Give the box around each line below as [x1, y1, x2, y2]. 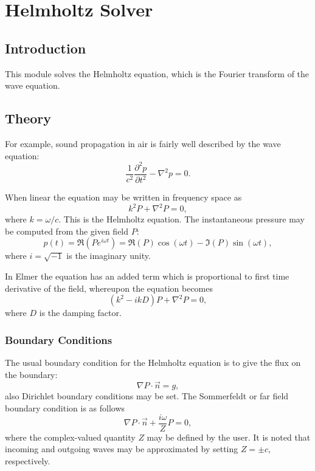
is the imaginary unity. [66, 249, 151, 262]
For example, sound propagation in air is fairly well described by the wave [5, 137, 281, 150]
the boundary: [5, 368, 58, 380]
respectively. [5, 454, 50, 467]
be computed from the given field [5, 224, 129, 237]
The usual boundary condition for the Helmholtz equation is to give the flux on [5, 356, 301, 368]
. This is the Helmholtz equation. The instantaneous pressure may [58, 213, 305, 225]
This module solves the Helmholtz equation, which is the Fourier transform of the [5, 67, 310, 80]
